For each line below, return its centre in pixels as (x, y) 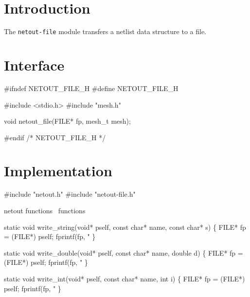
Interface (34, 65)
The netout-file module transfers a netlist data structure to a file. (105, 31)
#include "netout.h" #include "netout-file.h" (70, 194)
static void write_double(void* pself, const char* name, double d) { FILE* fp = (124, 252)
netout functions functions (45, 210)
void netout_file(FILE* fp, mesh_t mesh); (67, 121)
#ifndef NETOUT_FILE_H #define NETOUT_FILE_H (91, 88)
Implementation (58, 171)
